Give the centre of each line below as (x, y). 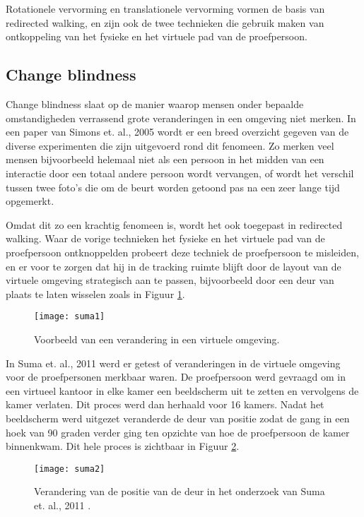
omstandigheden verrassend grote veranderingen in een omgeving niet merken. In (181, 118)
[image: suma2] (70, 469)
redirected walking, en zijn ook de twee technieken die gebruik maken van (165, 22)
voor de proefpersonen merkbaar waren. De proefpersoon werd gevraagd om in (176, 377)
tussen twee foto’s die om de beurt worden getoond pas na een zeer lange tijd (173, 187)
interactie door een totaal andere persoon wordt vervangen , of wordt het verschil (180, 173)
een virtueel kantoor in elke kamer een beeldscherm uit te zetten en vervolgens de (182, 390)
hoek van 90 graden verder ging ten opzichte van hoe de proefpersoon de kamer (178, 432)
